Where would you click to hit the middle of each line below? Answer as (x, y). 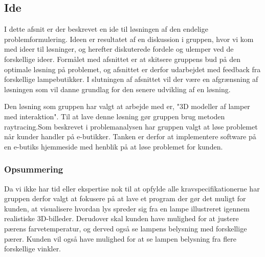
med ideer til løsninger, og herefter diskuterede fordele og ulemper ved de (119, 49)
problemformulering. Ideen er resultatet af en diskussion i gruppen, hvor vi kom (129, 39)
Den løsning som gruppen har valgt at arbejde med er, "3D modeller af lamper (127, 106)
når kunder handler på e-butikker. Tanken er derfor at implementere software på (130, 136)
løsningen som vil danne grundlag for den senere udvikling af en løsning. (117, 89)
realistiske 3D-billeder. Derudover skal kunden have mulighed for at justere (122, 218)
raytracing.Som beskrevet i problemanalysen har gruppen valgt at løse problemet (131, 126)
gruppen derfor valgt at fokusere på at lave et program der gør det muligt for (125, 198)
